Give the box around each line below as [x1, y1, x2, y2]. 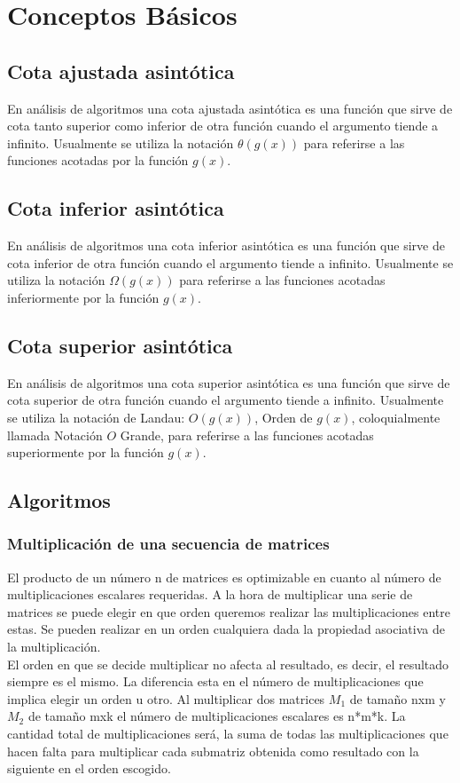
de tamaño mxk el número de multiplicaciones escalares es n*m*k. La [27, 707, 406, 725]
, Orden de [254, 407, 313, 426]
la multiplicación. [7, 637, 101, 656]
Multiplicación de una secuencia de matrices [7, 533, 330, 555]
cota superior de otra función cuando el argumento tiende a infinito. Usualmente [7, 391, 444, 409]
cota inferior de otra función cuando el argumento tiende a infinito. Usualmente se [7, 253, 454, 272]
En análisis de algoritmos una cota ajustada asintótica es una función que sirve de [7, 99, 453, 117]
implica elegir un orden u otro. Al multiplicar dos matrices [7, 689, 325, 708]
